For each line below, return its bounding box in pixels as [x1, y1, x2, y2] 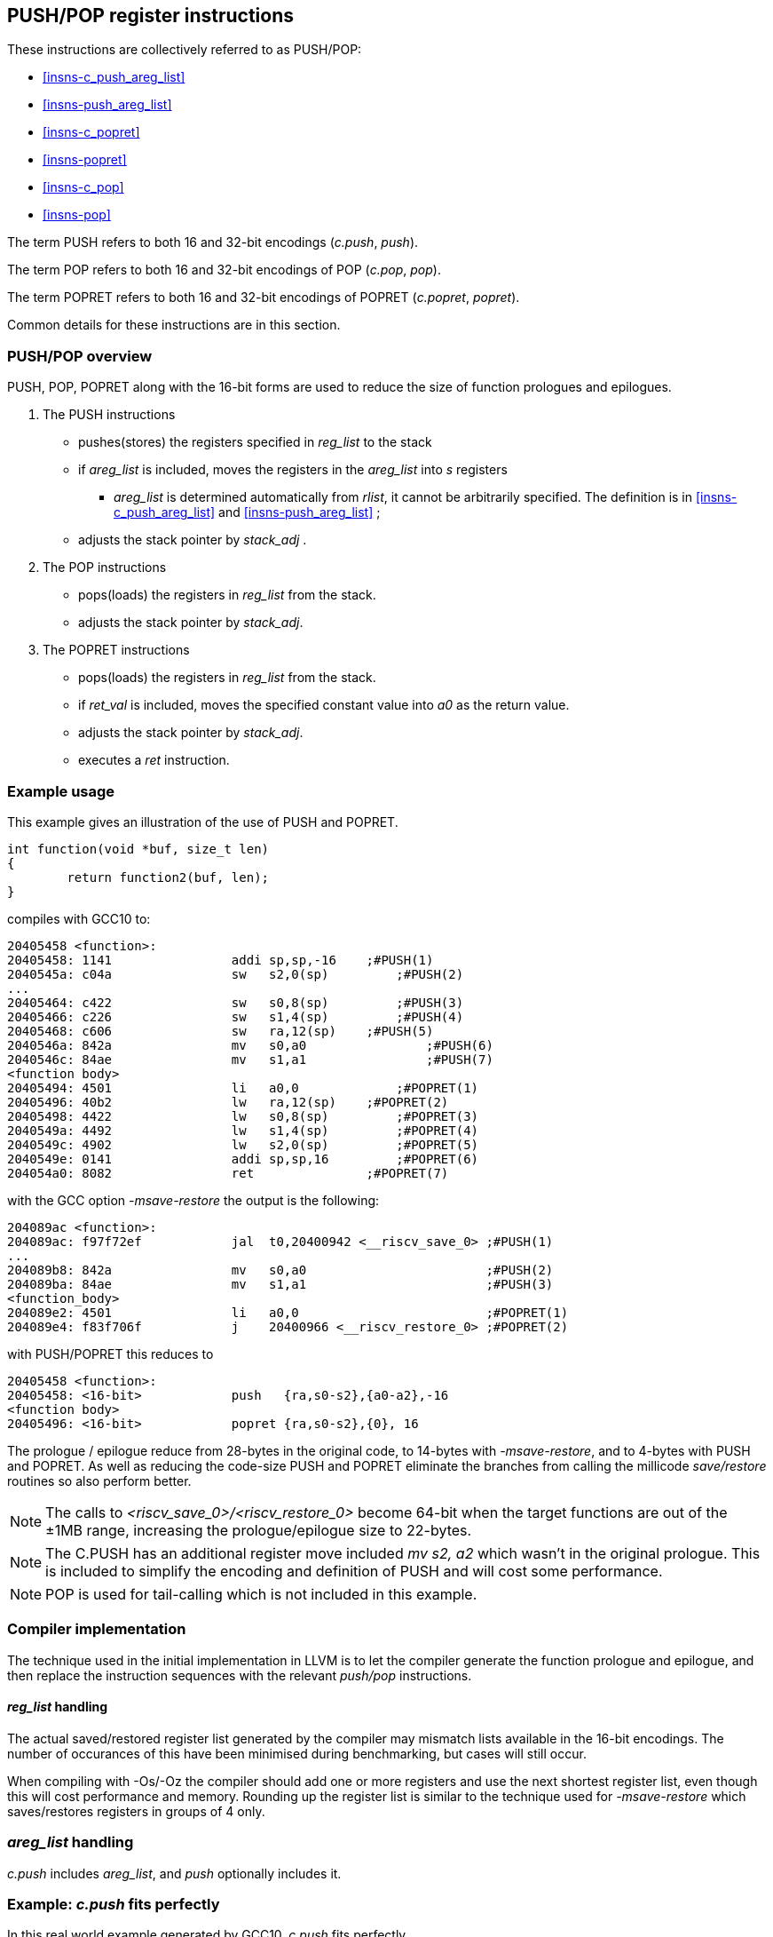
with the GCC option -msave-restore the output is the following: [7, 1192, 380, 1208]
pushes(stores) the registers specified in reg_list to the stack [78, 434, 432, 450]
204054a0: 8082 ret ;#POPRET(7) [7, 1165, 449, 1180]
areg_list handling [7, 1833, 134, 1852]
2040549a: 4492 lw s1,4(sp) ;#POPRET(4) [7, 1123, 479, 1138]
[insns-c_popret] [43, 124, 140, 140]
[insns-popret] [43, 152, 127, 168]
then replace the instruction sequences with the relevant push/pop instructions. [7, 1667, 472, 1683]
